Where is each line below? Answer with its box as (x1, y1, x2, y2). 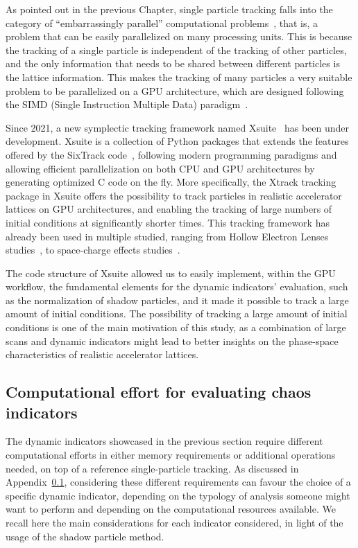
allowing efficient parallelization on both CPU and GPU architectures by (6, 161, 315, 175)
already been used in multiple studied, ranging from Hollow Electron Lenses (6, 229, 329, 243)
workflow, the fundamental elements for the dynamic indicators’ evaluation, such (6, 279, 348, 294)
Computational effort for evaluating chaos (6, 381, 312, 403)
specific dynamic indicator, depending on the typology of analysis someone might (6, 488, 350, 502)
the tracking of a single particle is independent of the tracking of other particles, (6, 42, 347, 57)
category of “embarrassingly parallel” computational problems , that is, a (6, 15, 318, 30)
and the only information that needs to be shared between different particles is (6, 56, 340, 71)
